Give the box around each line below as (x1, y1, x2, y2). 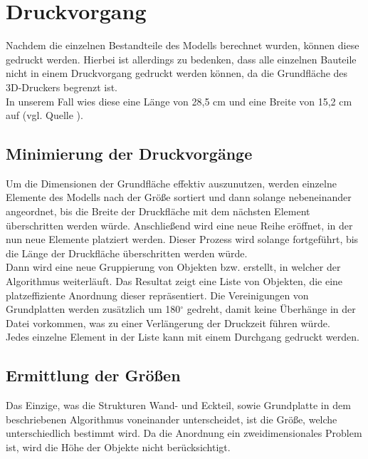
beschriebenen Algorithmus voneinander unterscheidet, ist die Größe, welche (6, 411, 337, 426)
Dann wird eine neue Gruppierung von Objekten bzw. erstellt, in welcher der (6, 259, 341, 274)
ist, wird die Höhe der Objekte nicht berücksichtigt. (6, 440, 231, 454)
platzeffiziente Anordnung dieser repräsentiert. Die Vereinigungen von (6, 287, 309, 302)
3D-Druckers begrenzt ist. (6, 79, 117, 94)
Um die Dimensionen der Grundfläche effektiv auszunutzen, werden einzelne (6, 175, 337, 190)
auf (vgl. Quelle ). (6, 108, 83, 123)
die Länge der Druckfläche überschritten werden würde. (6, 245, 248, 260)
